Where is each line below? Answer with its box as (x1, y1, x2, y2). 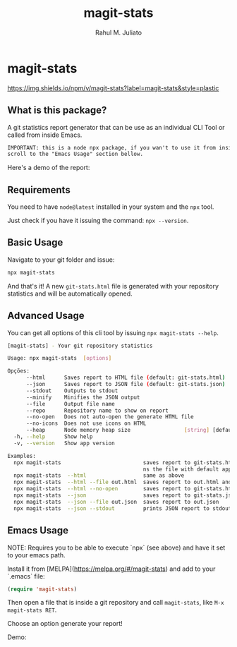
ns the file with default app (142, 466, 232, 473)
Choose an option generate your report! (7, 619, 123, 628)
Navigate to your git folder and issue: (7, 255, 115, 264)
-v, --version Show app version (13, 440, 115, 447)
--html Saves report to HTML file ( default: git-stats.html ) (25, 374, 226, 382)
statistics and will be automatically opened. (7, 289, 133, 298)
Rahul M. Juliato (95, 28, 142, 37)
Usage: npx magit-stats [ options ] (7, 355, 112, 362)
